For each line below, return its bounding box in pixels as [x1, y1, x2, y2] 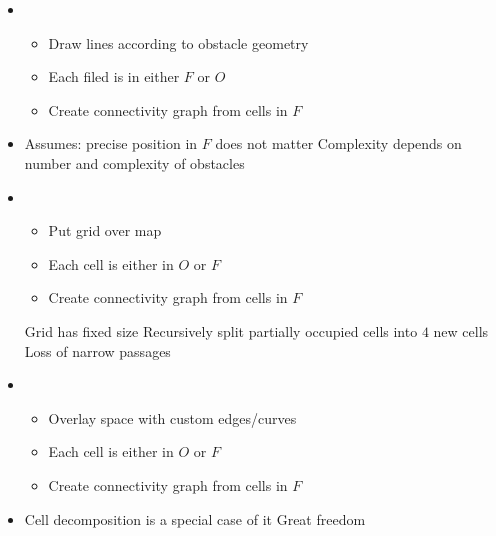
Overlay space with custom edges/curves [48, 407, 297, 428]
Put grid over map [48, 220, 162, 241]
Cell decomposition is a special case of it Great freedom [24, 508, 366, 529]
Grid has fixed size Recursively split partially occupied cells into [24, 320, 418, 341]
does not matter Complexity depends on [215, 133, 462, 154]
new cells [433, 320, 489, 341]
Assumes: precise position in [24, 133, 198, 154]
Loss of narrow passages [24, 340, 171, 361]
